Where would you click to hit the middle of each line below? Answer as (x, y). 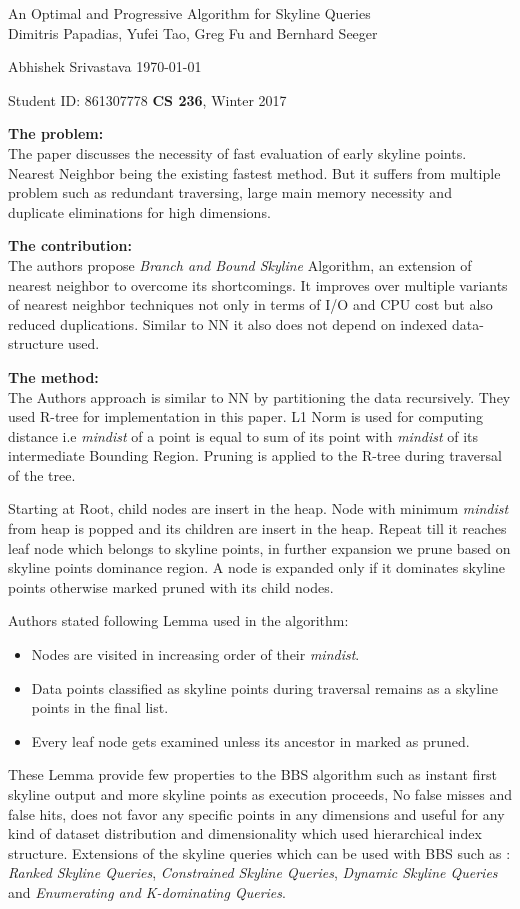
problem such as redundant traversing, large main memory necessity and (230, 192)
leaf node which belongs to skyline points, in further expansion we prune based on (259, 547)
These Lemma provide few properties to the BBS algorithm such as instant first (252, 774)
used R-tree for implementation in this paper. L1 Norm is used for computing (245, 416)
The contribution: (70, 245)
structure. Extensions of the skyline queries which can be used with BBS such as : (259, 852)
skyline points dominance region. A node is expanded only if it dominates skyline (257, 567)
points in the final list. (100, 707)
